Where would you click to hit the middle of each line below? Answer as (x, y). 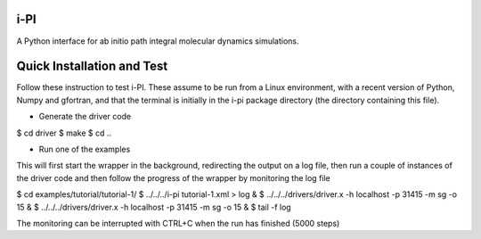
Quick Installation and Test (92, 66)
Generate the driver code (85, 117)
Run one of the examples (85, 149)
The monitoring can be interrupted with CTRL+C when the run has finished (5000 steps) (178, 223)
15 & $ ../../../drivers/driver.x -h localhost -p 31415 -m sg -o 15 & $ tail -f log (154, 207)
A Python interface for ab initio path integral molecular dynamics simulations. (158, 41)
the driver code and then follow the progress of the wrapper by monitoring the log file (174, 177)
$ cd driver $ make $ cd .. (64, 133)
